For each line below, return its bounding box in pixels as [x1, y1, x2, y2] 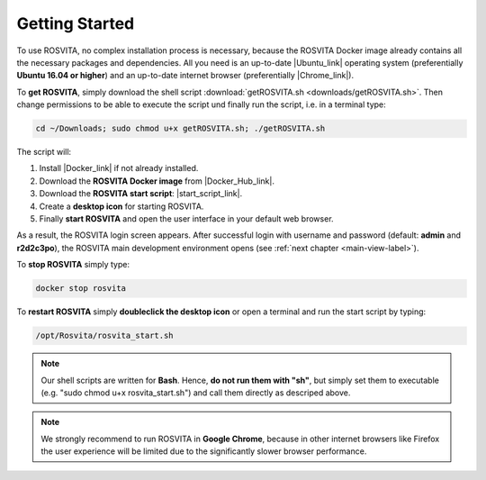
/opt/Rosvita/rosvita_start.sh [35, 331, 175, 341]
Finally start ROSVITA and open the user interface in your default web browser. [39, 213, 334, 224]
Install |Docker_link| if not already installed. [39, 163, 199, 174]
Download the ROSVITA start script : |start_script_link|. [39, 188, 243, 199]
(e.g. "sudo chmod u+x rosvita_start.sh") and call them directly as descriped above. [40, 387, 351, 398]
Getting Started [16, 14, 135, 33]
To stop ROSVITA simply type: [16, 259, 130, 270]
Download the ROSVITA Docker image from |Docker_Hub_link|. [39, 176, 274, 186]
